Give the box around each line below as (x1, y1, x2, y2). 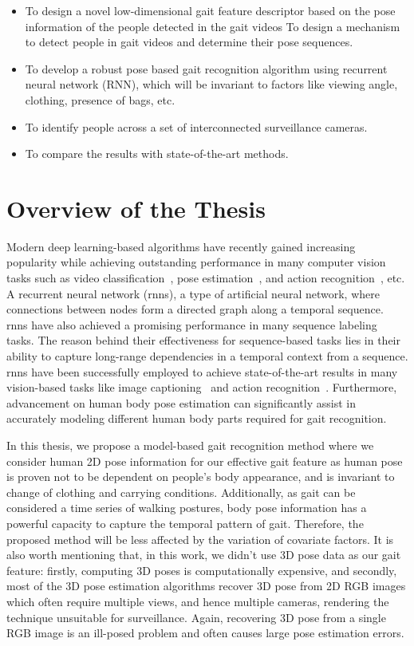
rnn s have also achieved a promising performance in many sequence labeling (6, 316, 377, 333)
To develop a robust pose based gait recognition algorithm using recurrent (25, 60, 388, 77)
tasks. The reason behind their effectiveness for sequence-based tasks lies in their (6, 332, 400, 349)
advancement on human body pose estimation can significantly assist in (6, 394, 356, 411)
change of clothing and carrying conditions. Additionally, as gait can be (6, 483, 356, 500)
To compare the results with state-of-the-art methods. (25, 145, 289, 162)
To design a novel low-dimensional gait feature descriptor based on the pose (25, 2, 396, 18)
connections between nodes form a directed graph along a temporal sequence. (6, 301, 384, 317)
